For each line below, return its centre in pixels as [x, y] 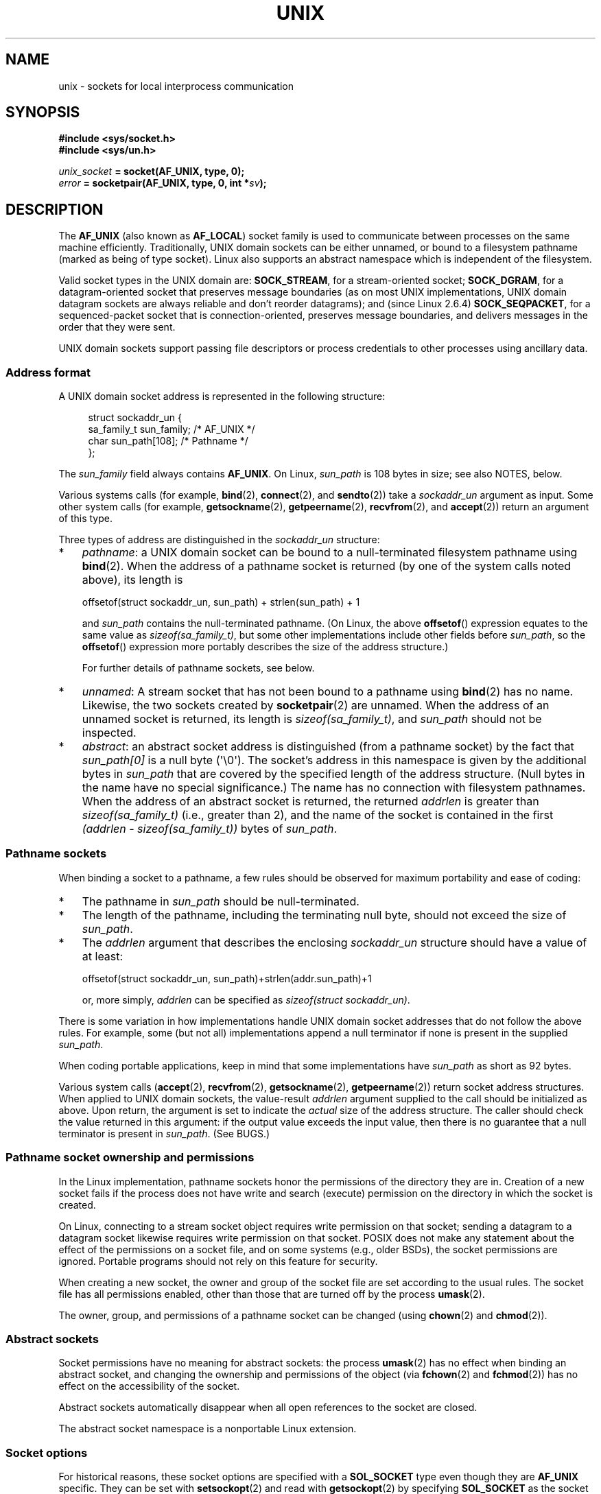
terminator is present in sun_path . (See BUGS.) [164, 1133]
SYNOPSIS [43, 112]
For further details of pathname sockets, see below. [198, 668]
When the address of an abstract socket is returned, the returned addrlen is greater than [310, 802]
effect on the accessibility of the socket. [149, 1386]
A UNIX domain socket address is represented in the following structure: [222, 396]
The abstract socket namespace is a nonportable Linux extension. [208, 1429]
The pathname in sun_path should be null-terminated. [221, 901]
